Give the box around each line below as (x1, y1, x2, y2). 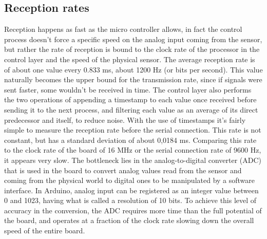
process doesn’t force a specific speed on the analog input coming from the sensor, (4, 33, 262, 44)
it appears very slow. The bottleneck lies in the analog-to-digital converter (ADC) (4, 154, 262, 165)
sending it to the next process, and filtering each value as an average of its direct (4, 104, 258, 115)
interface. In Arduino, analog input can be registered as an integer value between (4, 185, 259, 195)
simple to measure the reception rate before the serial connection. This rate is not (4, 124, 261, 135)
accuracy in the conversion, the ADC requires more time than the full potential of (4, 205, 262, 215)
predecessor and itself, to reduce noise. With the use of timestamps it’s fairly (4, 114, 246, 125)
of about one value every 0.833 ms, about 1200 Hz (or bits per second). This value (4, 64, 263, 75)
